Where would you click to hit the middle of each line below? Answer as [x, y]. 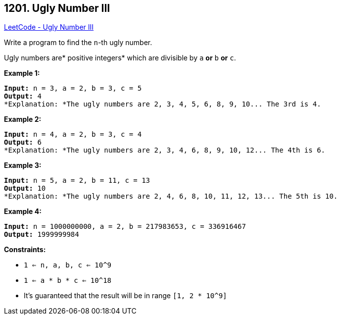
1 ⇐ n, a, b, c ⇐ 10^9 [68, 265]
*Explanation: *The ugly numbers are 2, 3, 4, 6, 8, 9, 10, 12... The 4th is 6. [165, 150]
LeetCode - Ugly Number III [49, 27]
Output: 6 [23, 142]
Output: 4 [23, 96]
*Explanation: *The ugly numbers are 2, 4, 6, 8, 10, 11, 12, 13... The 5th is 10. [171, 196]
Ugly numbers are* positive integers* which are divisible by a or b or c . [120, 58]
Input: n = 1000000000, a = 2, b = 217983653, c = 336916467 [125, 227]
